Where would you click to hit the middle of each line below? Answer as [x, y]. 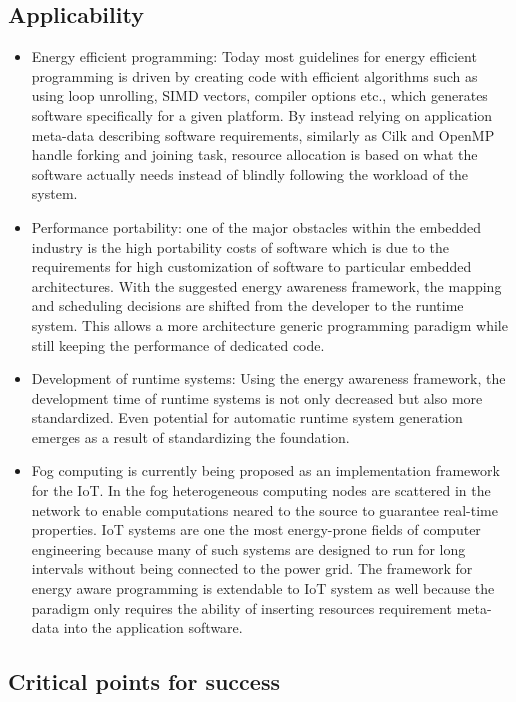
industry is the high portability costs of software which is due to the [240, 246]
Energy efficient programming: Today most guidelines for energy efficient [254, 56]
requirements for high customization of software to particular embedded [251, 266]
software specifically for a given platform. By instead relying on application [262, 114]
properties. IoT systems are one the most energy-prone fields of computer [256, 529]
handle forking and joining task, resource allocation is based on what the [254, 154]
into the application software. [153, 627]
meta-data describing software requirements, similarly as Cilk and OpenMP [263, 134]
